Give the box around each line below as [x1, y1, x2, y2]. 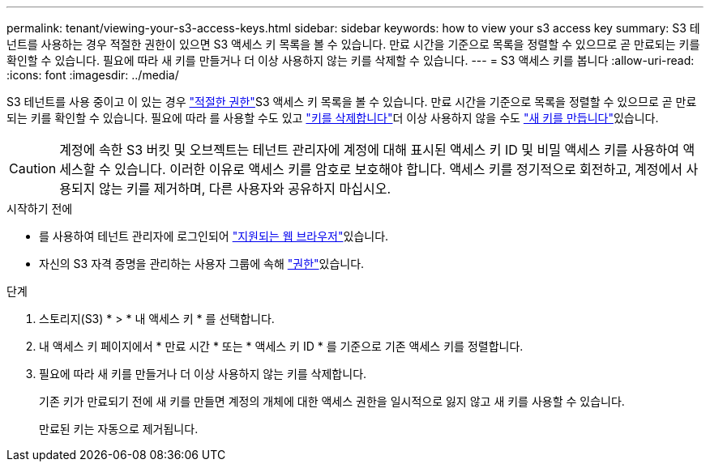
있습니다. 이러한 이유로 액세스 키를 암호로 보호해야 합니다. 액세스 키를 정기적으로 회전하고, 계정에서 [114, 161, 682, 177]
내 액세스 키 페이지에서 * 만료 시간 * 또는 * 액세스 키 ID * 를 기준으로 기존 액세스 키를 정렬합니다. [39, 339, 524, 353]
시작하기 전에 [6, 202, 73, 215]
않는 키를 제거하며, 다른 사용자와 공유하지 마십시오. [98, 181, 391, 197]
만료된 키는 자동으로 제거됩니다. [39, 422, 199, 436]
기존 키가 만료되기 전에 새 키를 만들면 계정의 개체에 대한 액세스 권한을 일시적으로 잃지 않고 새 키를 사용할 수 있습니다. [39, 394, 625, 408]
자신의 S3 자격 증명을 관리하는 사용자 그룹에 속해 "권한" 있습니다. [39, 257, 365, 270]
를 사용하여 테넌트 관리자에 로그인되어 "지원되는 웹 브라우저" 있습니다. [39, 229, 389, 243]
